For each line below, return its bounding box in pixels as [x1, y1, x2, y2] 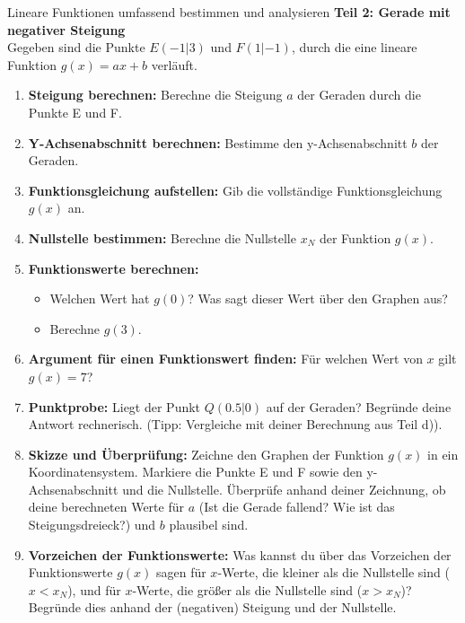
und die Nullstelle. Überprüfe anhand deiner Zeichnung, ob [122, 479, 446, 498]
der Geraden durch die [297, 85, 421, 104]
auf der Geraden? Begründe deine [266, 397, 452, 416]
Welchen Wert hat [49, 289, 150, 308]
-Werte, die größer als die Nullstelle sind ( [132, 580, 363, 599]
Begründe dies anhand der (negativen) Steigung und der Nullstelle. [28, 598, 397, 617]
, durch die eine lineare [291, 38, 417, 57]
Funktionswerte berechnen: [28, 259, 199, 277]
